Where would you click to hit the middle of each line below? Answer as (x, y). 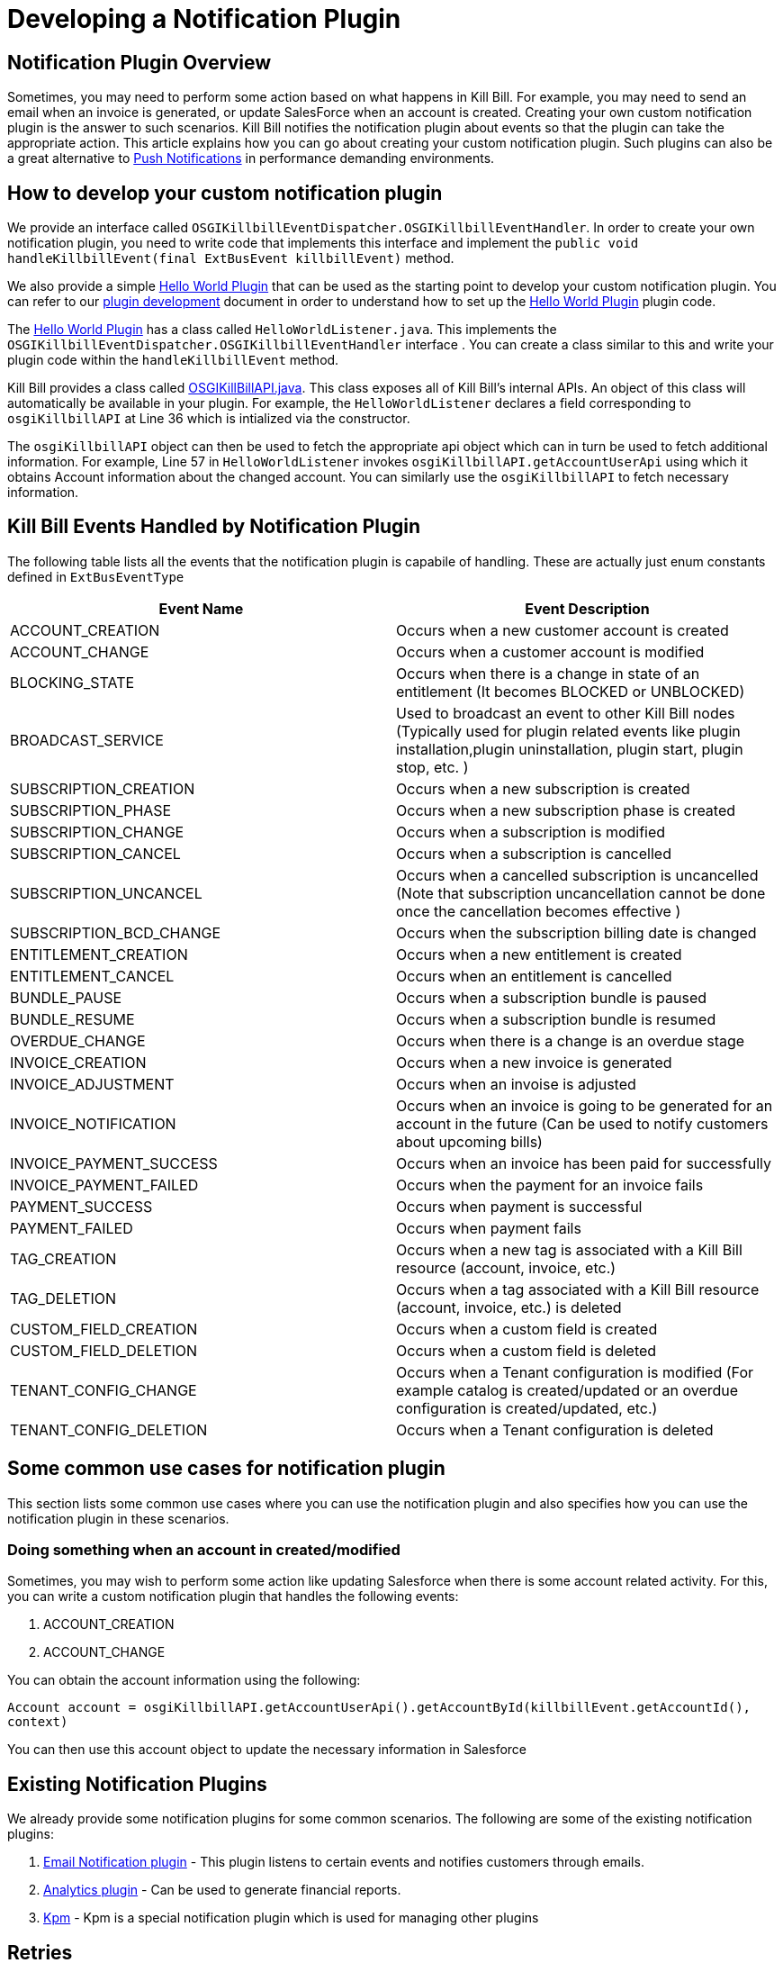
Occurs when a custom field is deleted (526, 1350)
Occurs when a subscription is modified (531, 832)
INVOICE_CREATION (78, 1062)
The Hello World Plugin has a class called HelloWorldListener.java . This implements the (282, 330)
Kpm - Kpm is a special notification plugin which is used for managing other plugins (291, 1918)
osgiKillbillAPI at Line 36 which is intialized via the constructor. (209, 419)
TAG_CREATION (63, 1258)
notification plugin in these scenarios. (118, 1518)
